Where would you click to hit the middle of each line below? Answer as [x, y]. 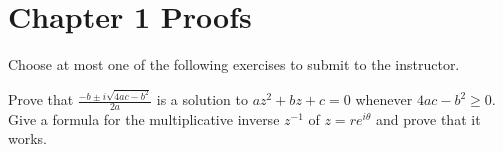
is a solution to [202, 99]
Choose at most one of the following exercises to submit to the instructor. [234, 64]
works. [28, 138]
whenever [384, 99]
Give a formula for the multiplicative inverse [144, 118]
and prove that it [428, 118]
